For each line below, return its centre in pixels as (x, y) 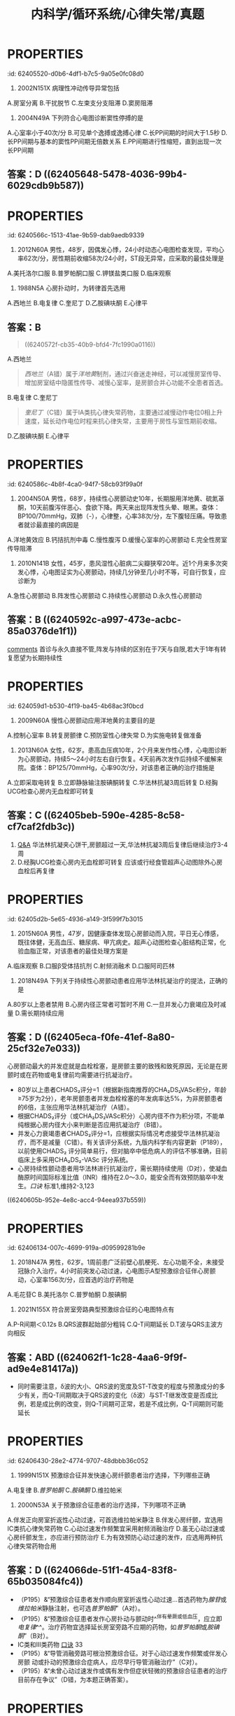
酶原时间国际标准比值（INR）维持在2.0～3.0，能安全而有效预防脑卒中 (117, 1178)
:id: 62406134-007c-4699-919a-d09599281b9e (76, 1248)
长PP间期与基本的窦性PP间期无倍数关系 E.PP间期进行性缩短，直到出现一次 (115, 141)
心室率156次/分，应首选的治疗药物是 (82, 1280)
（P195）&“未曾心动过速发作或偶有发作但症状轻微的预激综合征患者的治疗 (122, 1671)
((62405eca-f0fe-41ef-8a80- (109, 1037)
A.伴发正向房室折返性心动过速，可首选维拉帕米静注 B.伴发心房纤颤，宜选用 (115, 1520)
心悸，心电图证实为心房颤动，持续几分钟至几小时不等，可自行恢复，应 (124, 572)
